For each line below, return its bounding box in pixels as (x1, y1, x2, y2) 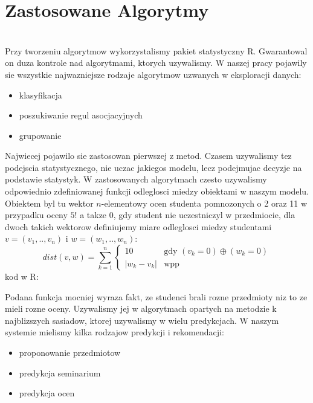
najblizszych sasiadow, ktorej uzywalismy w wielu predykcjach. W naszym (5, 314, 279, 326)
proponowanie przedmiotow (19, 346, 121, 358)
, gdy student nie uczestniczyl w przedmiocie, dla (113, 208, 295, 221)
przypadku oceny (5, 208, 68, 221)
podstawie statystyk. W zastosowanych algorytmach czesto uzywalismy (5, 173, 267, 185)
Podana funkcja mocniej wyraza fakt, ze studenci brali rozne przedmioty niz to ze (5, 290, 308, 303)
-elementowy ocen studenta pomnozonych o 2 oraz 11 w (101, 196, 308, 209)
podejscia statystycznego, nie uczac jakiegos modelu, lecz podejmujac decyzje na (5, 161, 302, 173)
